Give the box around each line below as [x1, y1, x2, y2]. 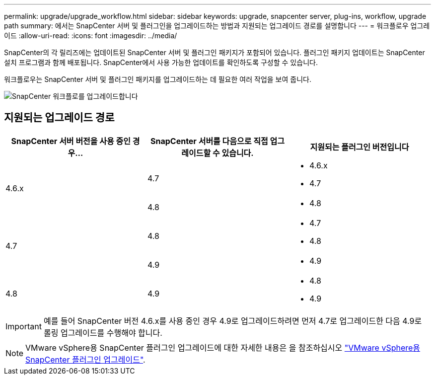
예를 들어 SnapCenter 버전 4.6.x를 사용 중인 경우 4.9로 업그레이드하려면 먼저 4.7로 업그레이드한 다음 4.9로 [43, 315, 422, 326]
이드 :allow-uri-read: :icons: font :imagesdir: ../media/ [4, 31, 177, 40]
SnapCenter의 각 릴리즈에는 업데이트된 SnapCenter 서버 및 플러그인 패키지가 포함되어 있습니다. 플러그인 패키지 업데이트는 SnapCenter [4, 48, 425, 57]
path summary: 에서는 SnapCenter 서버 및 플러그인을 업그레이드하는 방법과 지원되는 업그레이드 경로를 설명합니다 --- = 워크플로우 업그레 [4, 21, 430, 30]
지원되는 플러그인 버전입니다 [310, 142, 409, 152]
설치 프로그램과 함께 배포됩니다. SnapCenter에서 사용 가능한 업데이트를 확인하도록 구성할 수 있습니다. [4, 58, 318, 67]
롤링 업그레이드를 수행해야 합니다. [43, 327, 162, 338]
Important [5, 321, 42, 331]
